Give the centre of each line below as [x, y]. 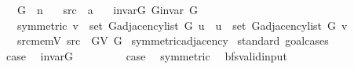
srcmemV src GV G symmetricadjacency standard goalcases [173, 40]
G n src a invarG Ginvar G [108, 9]
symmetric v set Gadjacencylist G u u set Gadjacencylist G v [182, 25]
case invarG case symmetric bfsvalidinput [146, 55]
